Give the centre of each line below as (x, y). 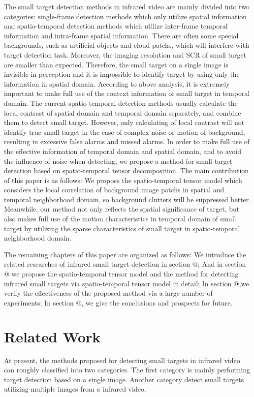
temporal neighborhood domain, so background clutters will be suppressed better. (127, 199)
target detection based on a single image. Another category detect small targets (124, 379)
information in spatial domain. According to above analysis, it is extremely (117, 83)
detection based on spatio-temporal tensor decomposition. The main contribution (127, 170)
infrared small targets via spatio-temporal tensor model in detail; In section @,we (127, 283)
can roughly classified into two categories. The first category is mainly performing (127, 370)
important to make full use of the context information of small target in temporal (127, 93)
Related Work (52, 336)
